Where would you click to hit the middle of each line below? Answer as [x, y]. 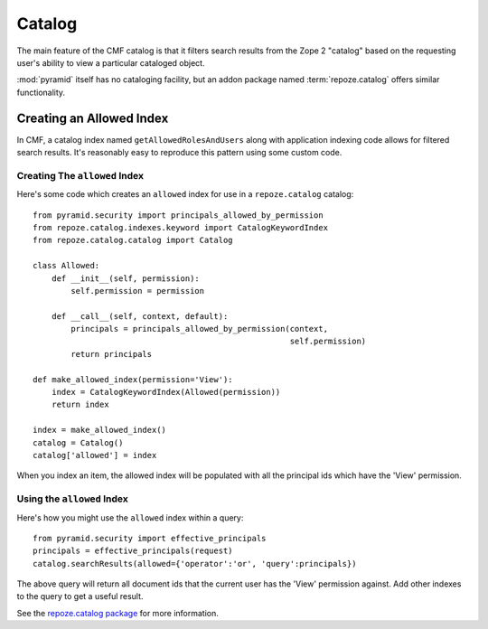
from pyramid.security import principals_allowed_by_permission [178, 215]
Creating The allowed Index [80, 175]
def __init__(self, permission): [126, 278]
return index [80, 405]
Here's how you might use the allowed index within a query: [130, 517]
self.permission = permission [138, 291]
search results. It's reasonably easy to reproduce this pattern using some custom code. [179, 153]
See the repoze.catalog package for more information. [117, 613]
